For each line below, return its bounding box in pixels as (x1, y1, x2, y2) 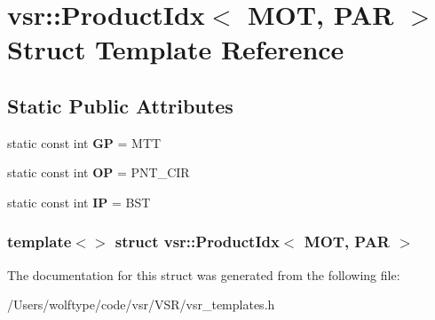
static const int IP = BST (7, 192, 151, 211)
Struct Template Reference (7, 31, 344, 67)
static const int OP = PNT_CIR (7, 163, 190, 182)
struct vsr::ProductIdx (115, 230, 280, 253)
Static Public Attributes (7, 91, 233, 119)
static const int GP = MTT (7, 133, 162, 152)
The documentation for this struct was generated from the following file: (7, 265, 400, 284)
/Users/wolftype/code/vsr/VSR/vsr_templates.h (7, 295, 275, 314)
